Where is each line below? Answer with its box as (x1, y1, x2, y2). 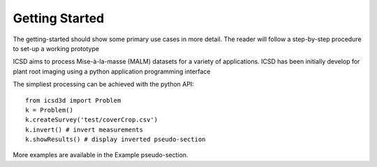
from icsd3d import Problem (25, 96, 121, 104)
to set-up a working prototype (13, 44, 99, 52)
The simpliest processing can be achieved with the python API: (13, 80, 195, 89)
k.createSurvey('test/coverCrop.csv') (25, 116, 158, 124)
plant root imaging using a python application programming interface (13, 67, 211, 75)
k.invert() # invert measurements (25, 126, 143, 133)
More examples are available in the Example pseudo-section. (13, 151, 188, 159)
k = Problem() (25, 106, 73, 114)
